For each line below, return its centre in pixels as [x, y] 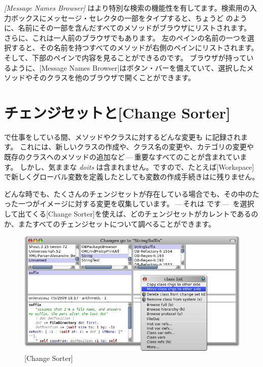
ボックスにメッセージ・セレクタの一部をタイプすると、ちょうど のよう [129, 18]
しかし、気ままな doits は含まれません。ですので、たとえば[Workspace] [137, 166]
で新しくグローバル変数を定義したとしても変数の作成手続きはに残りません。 [132, 177]
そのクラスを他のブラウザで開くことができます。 [114, 78]
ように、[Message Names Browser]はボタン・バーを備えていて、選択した [129, 67]
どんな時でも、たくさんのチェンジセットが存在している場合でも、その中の [128, 193]
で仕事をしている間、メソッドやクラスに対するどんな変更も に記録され [122, 136]
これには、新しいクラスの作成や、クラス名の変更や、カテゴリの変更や [137, 147]
